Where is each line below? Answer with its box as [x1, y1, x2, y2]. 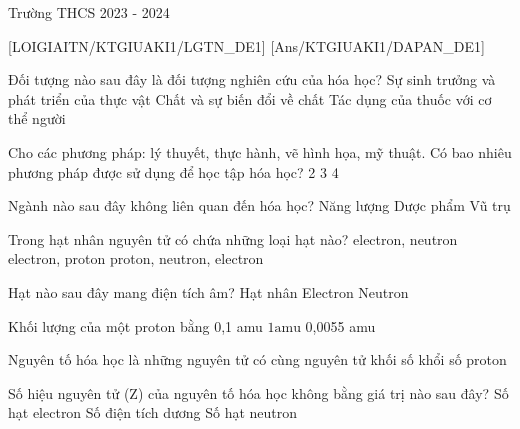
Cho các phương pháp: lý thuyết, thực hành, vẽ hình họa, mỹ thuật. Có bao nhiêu [8, 141, 512, 162]
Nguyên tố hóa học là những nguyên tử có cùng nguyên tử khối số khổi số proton [8, 349, 507, 370]
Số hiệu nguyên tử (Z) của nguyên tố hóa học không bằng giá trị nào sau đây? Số [8, 382, 509, 403]
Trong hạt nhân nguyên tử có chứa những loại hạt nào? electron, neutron [8, 228, 458, 249]
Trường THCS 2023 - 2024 [8, 2, 170, 22]
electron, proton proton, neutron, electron [8, 248, 264, 269]
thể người [8, 108, 66, 129]
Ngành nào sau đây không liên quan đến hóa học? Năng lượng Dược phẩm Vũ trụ [8, 195, 511, 216]
